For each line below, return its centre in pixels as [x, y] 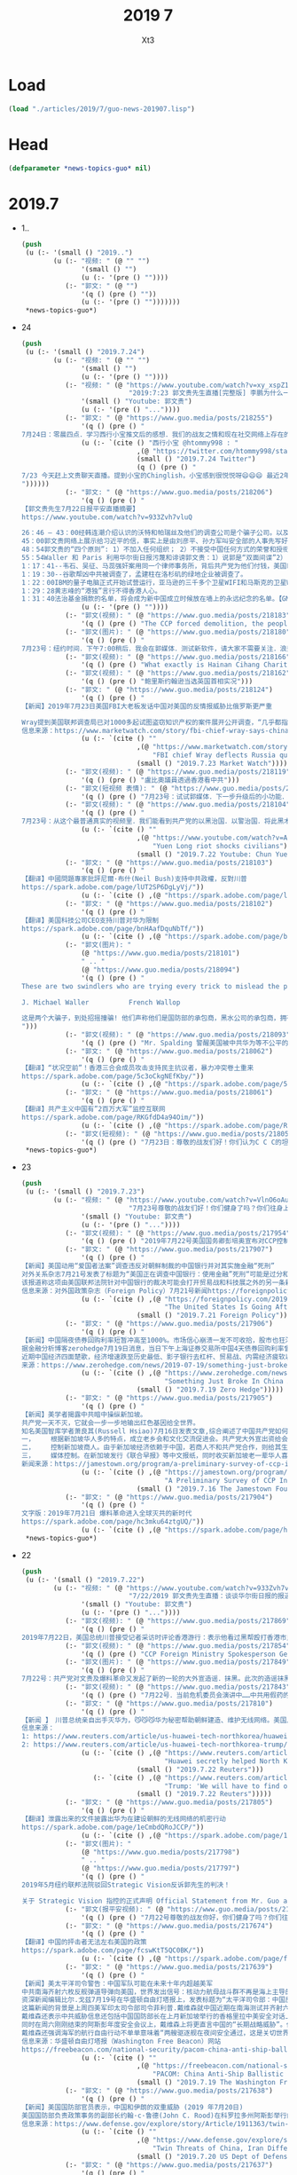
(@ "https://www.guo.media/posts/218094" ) [160, 969]
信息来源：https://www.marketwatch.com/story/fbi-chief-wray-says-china [155, 730]
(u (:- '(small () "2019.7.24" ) [85, 352]
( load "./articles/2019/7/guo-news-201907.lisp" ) [102, 109]
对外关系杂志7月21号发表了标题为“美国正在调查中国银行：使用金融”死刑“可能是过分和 [155, 1274]
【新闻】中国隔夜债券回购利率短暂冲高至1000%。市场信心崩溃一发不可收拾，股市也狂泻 [156, 1340]
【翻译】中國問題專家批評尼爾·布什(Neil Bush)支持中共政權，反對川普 [134, 879]
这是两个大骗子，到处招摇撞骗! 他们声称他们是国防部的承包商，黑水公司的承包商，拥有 [157, 1018]
